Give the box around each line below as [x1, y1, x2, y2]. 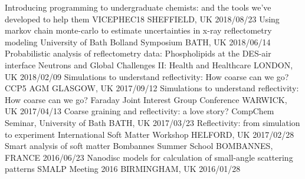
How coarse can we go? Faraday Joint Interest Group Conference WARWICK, [5, 93, 287, 105]
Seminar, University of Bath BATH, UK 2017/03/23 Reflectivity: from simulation [5, 116, 300, 128]
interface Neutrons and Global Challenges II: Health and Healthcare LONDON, [5, 58, 293, 71]
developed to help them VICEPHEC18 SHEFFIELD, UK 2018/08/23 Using [5, 12, 280, 25]
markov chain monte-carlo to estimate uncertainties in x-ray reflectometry [5, 24, 272, 37]
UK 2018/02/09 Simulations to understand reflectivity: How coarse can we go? [5, 70, 289, 82]
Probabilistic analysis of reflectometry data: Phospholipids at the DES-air [5, 47, 271, 59]
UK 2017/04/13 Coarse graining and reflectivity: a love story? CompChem [5, 105, 274, 117]
